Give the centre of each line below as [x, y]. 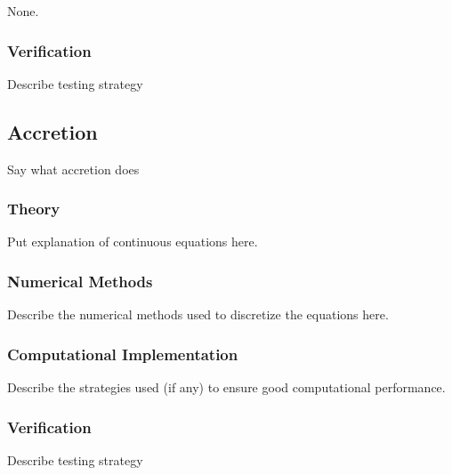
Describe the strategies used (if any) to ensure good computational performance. [226, 387]
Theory [34, 209]
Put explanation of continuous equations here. [133, 242]
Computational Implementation [123, 354]
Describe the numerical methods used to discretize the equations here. [198, 314]
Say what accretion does [73, 169]
